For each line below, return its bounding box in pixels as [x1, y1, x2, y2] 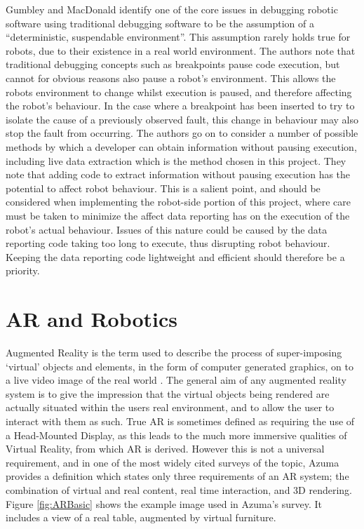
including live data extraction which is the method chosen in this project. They [6, 153, 346, 168]
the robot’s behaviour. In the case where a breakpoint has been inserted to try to [6, 98, 355, 113]
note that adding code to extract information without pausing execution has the [6, 167, 351, 182]
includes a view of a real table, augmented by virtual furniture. [6, 510, 276, 525]
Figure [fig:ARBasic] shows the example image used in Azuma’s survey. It [6, 496, 323, 511]
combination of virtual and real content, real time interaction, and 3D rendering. [6, 482, 352, 497]
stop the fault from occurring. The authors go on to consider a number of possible [6, 126, 358, 140]
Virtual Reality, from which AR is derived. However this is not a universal [6, 441, 325, 456]
